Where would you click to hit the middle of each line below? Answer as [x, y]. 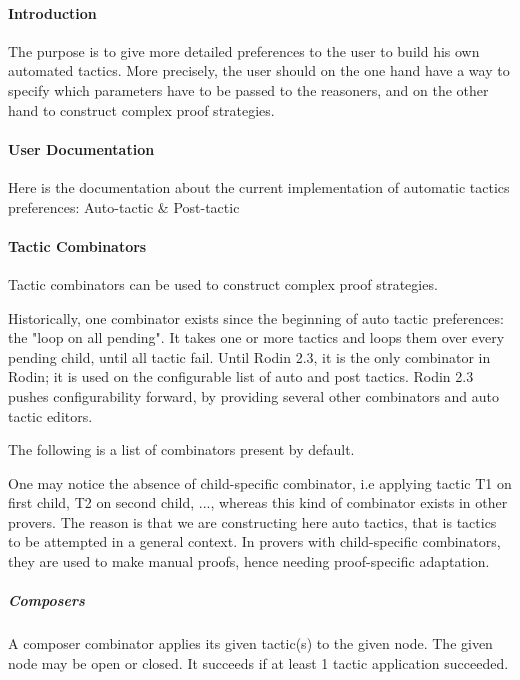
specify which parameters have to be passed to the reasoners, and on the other [248, 89]
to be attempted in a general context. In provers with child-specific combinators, [254, 541]
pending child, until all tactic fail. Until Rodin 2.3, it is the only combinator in [249, 356]
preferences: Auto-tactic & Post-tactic [124, 206]
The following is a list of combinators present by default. [181, 449]
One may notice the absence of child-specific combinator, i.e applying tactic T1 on [260, 482]
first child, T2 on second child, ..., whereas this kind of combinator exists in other [258, 502]
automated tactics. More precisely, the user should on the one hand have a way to [259, 70]
